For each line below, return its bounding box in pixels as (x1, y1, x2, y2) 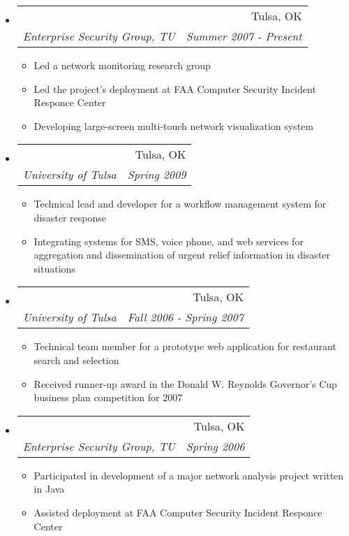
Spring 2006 (186, 437, 245, 454)
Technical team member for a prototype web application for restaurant (34, 339, 336, 354)
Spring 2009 (127, 166, 186, 183)
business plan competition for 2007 (34, 390, 183, 405)
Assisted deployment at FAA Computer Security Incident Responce (34, 505, 322, 519)
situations (34, 261, 75, 275)
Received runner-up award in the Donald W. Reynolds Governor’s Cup (34, 376, 337, 391)
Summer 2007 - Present (186, 28, 302, 44)
